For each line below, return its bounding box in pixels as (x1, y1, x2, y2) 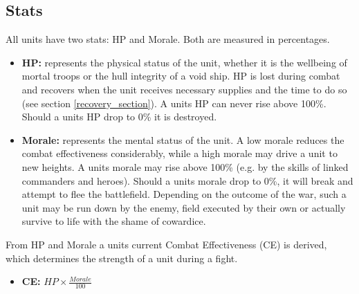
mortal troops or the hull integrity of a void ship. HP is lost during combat (21, 68, 340, 83)
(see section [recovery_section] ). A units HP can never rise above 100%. (21, 95, 326, 110)
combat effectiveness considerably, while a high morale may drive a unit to (21, 146, 338, 160)
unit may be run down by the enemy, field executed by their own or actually (21, 200, 346, 214)
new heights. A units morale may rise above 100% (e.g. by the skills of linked (21, 159, 349, 174)
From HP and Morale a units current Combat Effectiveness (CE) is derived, (6, 237, 327, 251)
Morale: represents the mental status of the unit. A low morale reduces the (21, 132, 344, 147)
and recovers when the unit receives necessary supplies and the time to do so (21, 82, 347, 96)
